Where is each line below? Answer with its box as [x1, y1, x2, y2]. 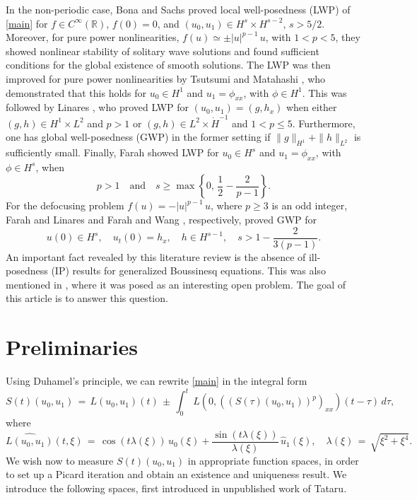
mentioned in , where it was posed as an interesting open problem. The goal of [6, 277, 346, 291]
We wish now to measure [6, 453, 114, 467]
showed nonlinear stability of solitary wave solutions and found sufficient [6, 43, 319, 58]
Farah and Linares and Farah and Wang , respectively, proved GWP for [6, 212, 317, 227]
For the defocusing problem [6, 198, 124, 213]
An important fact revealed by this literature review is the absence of [6, 249, 306, 264]
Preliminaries [6, 332, 138, 361]
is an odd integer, [271, 198, 348, 213]
